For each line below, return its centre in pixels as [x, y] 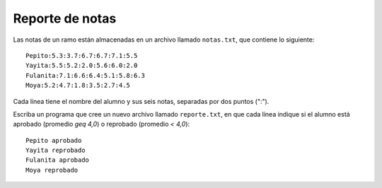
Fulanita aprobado [58, 160]
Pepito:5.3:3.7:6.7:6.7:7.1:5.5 [82, 55]
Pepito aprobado [54, 140]
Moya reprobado [52, 170]
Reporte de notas [65, 18]
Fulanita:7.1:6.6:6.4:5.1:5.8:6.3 [85, 75]
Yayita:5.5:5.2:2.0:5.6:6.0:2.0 [82, 66]
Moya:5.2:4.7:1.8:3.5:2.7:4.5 [78, 86]
